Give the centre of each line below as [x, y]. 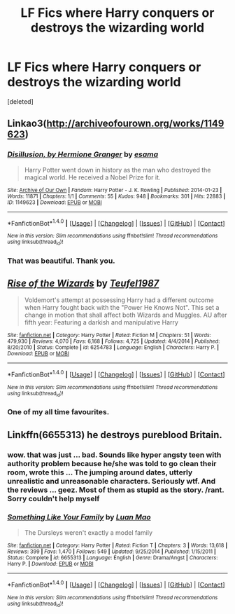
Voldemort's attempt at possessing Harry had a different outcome [119, 300]
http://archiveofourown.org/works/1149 [135, 124]
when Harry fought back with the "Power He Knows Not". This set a [122, 308]
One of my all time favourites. [58, 412]
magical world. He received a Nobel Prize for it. [92, 177]
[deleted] [20, 101]
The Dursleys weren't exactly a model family [88, 532]
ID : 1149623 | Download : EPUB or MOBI [55, 202]
